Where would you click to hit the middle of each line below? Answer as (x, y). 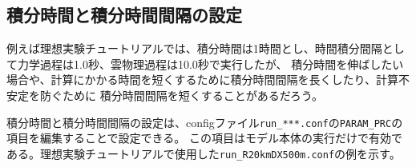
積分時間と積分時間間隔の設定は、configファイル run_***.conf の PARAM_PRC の (205, 122)
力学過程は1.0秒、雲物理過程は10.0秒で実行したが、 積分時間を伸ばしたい (210, 64)
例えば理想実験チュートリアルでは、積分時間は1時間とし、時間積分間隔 (194, 48)
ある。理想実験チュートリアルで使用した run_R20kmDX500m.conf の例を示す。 (204, 153)
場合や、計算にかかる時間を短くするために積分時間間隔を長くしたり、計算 (203, 80)
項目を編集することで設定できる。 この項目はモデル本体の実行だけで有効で (204, 138)
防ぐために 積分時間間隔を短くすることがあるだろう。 (181, 95)
